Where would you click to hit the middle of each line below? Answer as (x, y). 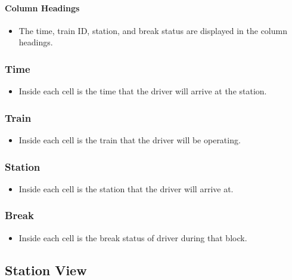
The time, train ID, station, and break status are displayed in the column (153, 30)
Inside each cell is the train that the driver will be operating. (130, 140)
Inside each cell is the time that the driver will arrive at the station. (143, 91)
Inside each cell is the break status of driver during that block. (133, 237)
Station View (46, 270)
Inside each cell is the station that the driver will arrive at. (126, 188)
